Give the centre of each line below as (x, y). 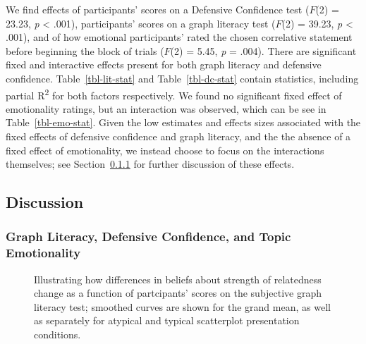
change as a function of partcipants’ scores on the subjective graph (178, 293)
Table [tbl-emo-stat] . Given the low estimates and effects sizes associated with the (183, 122)
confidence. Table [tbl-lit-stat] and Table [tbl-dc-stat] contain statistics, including (182, 78)
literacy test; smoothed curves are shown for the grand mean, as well (182, 306)
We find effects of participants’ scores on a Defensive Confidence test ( (158, 9)
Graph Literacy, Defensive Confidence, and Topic (148, 236)
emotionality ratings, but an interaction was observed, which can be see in (166, 108)
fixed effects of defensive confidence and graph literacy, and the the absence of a (178, 136)
